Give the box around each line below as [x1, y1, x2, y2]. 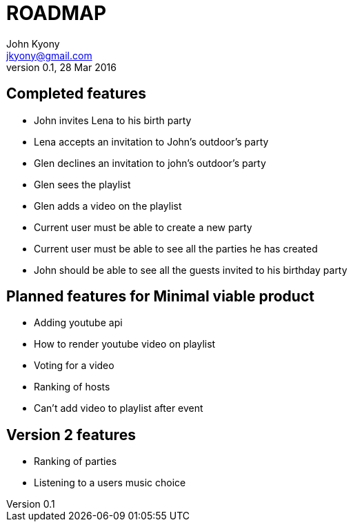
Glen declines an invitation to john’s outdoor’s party [34, 157, 266, 169]
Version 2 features [6, 426, 136, 444]
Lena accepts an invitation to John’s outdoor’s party [34, 135, 269, 148]
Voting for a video [34, 359, 114, 372]
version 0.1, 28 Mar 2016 [6, 61, 117, 73]
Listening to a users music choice [34, 477, 186, 489]
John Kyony [6, 37, 60, 50]
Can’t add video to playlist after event [34, 402, 203, 415]
